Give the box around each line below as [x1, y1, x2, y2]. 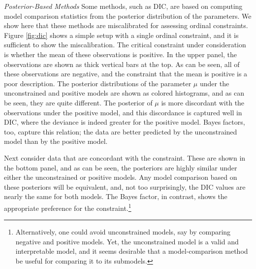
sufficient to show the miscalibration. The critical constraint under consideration [4, 39, 246, 50]
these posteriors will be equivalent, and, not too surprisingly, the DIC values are [4, 181, 246, 192]
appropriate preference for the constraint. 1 [4, 201, 131, 213]
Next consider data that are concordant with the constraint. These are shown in [4, 152, 246, 163]
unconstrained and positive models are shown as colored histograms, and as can [4, 88, 245, 98]
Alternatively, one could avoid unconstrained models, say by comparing [15, 227, 231, 237]
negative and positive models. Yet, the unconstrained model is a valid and [15, 236, 239, 246]
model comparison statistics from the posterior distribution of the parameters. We [4, 10, 252, 21]
